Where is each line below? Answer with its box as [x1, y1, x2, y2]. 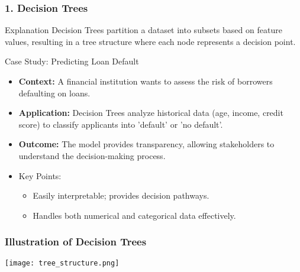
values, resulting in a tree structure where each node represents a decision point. [5, 35, 296, 47]
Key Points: [18, 169, 62, 182]
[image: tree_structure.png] [5, 258, 120, 267]
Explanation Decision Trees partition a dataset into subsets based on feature [5, 24, 282, 36]
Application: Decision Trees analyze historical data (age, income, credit [18, 106, 283, 119]
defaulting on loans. [18, 86, 91, 99]
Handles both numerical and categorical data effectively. [33, 209, 236, 221]
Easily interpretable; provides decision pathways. [33, 189, 209, 202]
